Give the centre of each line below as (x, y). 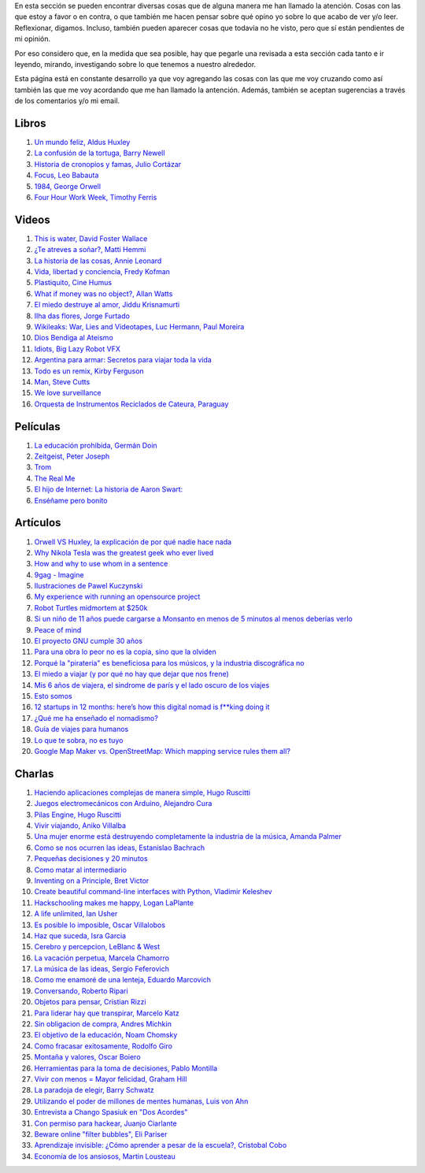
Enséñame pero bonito (71, 500)
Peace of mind (58, 629)
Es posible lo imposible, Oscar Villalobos (100, 925)
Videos (32, 219)
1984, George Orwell (68, 186)
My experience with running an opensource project (117, 597)
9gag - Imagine (59, 574)
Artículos (38, 523)
